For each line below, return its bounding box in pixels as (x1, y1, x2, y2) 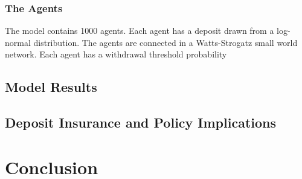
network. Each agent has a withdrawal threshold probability (5, 48, 227, 60)
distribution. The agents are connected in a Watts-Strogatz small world (33, 36, 298, 48)
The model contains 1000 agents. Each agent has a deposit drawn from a (5, 24, 274, 37)
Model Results (5, 77, 97, 96)
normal (5, 36, 31, 48)
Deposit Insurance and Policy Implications (5, 113, 277, 132)
